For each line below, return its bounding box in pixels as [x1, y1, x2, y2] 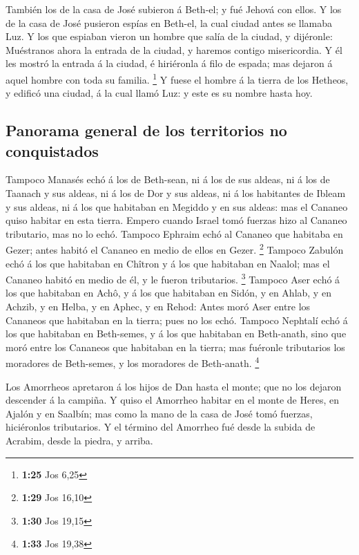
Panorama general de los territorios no [6, 120, 287, 141]
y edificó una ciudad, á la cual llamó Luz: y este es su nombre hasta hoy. [6, 86, 313, 100]
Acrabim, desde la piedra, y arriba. [6, 433, 153, 448]
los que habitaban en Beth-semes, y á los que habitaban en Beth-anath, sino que [6, 326, 347, 341]
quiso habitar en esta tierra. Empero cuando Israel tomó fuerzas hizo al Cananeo [6, 213, 347, 227]
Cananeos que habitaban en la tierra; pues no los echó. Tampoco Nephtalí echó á [6, 312, 348, 327]
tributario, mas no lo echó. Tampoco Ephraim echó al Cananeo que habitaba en [6, 226, 343, 241]
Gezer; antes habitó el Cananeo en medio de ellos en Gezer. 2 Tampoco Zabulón [6, 241, 344, 257]
